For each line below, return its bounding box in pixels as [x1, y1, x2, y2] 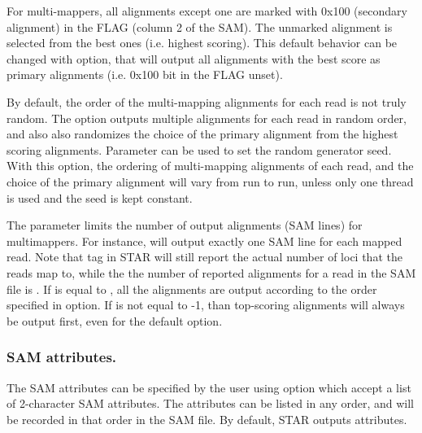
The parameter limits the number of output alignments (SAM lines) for [7, 216, 363, 234]
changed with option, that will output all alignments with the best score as [7, 50, 381, 67]
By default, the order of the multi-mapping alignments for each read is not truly [7, 93, 407, 110]
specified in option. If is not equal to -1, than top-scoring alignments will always [7, 296, 405, 313]
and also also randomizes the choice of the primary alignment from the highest [7, 125, 398, 142]
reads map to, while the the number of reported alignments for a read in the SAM [7, 264, 416, 281]
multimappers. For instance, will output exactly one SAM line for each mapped [7, 232, 402, 249]
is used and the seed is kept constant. [7, 189, 193, 206]
